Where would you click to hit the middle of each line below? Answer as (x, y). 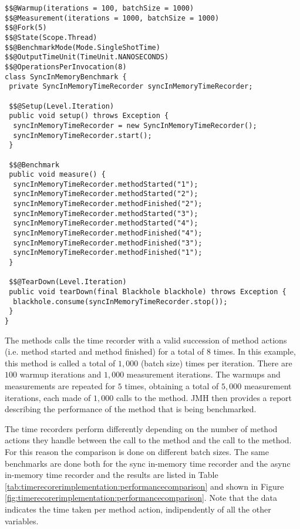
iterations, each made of (48, 397)
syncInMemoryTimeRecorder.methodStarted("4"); (106, 223)
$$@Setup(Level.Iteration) (62, 106)
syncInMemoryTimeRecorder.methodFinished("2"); (108, 204)
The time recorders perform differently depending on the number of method (141, 428)
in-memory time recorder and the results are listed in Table (112, 475)
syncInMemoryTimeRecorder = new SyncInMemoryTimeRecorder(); (135, 125)
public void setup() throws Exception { (89, 116)
